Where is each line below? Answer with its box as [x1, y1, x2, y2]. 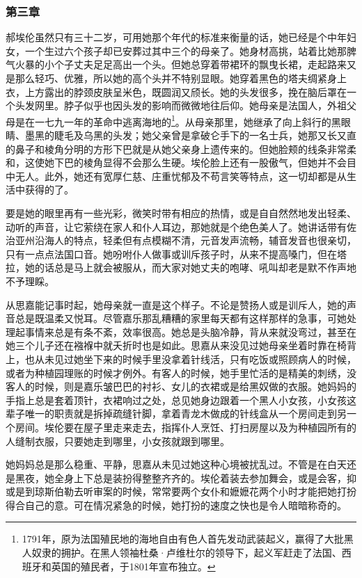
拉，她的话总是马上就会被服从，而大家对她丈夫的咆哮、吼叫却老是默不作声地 [6, 260, 356, 275]
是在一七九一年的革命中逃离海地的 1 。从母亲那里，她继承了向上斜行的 [15, 112, 331, 129]
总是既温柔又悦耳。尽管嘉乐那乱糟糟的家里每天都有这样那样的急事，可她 [15, 311, 347, 326]
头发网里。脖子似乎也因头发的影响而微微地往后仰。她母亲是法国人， [15, 98, 327, 113]
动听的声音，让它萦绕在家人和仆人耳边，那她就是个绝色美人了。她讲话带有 [6, 219, 347, 234]
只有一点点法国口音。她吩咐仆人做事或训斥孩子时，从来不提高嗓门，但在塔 [6, 246, 347, 261]
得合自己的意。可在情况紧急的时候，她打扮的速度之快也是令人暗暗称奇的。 [6, 497, 347, 512]
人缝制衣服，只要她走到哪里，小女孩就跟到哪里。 [6, 433, 230, 448]
